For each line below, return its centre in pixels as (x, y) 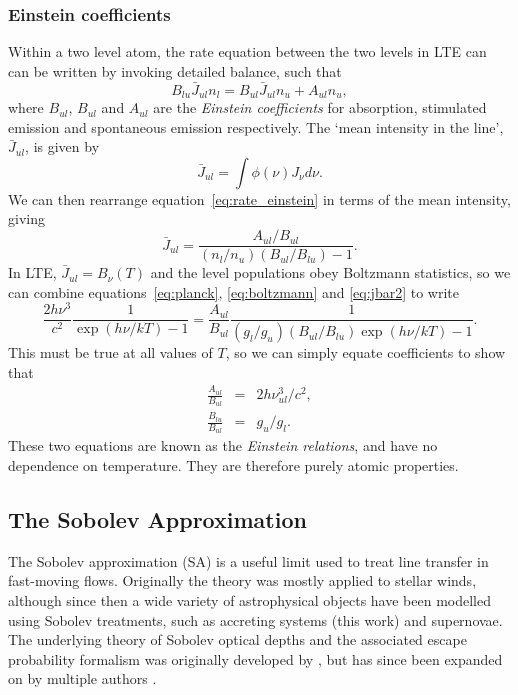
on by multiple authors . (82, 678)
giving (26, 218)
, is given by (62, 146)
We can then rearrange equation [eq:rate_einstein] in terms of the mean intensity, (259, 198)
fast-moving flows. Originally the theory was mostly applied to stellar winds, (242, 580)
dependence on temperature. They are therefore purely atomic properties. (233, 465)
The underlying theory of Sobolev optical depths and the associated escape (237, 639)
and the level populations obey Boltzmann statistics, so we (330, 272)
